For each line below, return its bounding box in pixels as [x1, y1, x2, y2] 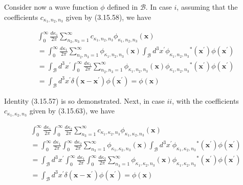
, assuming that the [176, 2, 238, 12]
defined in [107, 2, 138, 12]
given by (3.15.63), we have [29, 105, 115, 116]
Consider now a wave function [4, 2, 98, 12]
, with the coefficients [172, 95, 239, 106]
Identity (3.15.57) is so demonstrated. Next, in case [4, 95, 165, 106]
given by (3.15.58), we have [65, 11, 151, 22]
